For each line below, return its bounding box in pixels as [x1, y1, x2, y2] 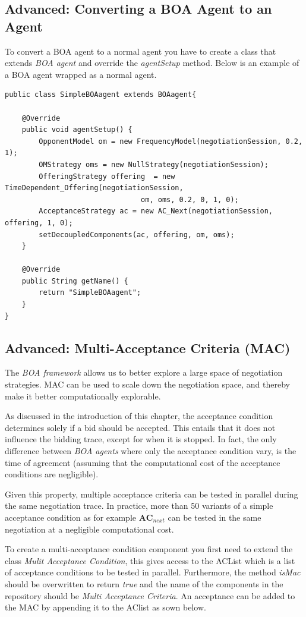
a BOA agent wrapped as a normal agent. [5, 68, 157, 80]
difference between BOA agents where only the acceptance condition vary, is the [5, 445, 296, 457]
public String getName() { [21, 276, 128, 285]
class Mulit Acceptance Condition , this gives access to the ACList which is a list [5, 554, 295, 566]
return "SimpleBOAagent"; [39, 288, 141, 297]
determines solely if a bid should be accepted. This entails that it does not [5, 421, 276, 433]
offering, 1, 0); [5, 218, 73, 227]
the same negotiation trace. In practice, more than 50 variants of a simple [5, 499, 273, 512]
